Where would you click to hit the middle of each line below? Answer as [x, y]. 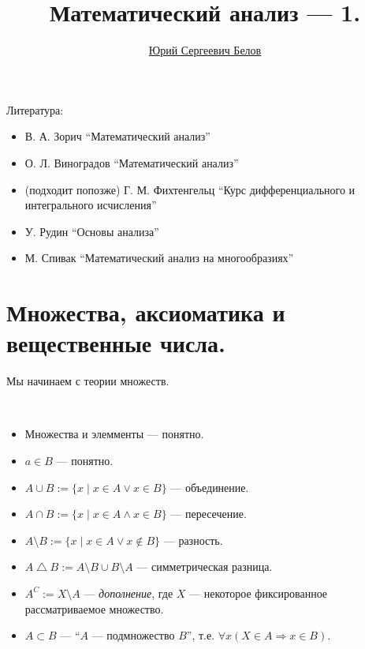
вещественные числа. [116, 343]
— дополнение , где [128, 593]
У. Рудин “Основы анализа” [92, 231]
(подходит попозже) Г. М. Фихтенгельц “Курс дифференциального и [190, 189]
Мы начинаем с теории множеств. [88, 381]
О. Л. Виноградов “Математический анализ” [132, 162]
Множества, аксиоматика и [146, 312]
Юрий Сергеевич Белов [205, 50]
